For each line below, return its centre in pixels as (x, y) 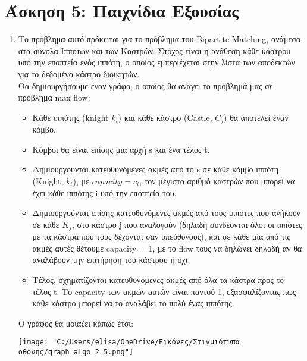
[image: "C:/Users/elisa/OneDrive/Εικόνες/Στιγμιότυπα (129, 342)
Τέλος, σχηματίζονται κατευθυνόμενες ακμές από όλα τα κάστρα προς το (158, 279)
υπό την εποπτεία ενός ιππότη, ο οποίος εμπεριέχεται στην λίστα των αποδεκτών (156, 62)
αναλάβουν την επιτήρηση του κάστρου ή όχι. (111, 260)
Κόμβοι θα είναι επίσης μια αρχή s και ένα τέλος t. (121, 149)
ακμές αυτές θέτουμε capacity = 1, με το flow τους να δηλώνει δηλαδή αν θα (167, 248)
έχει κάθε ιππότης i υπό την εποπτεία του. (104, 192)
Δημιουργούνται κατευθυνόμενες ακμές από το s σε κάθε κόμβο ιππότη (156, 169)
